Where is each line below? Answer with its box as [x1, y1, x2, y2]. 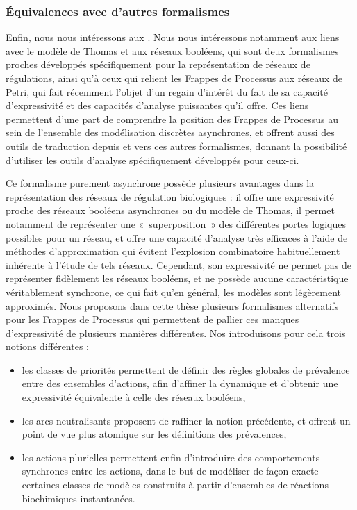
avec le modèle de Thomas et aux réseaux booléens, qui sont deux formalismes [6, 43, 339, 58]
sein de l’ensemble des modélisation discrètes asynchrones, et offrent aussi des [6, 125, 335, 140]
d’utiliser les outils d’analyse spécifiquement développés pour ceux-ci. [6, 152, 299, 167]
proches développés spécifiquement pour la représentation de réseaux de [6, 57, 310, 72]
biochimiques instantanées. [22, 491, 135, 505]
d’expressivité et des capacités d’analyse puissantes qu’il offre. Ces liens [6, 98, 309, 113]
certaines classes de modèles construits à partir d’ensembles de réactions [22, 477, 329, 492]
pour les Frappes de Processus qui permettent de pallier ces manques [6, 312, 299, 327]
